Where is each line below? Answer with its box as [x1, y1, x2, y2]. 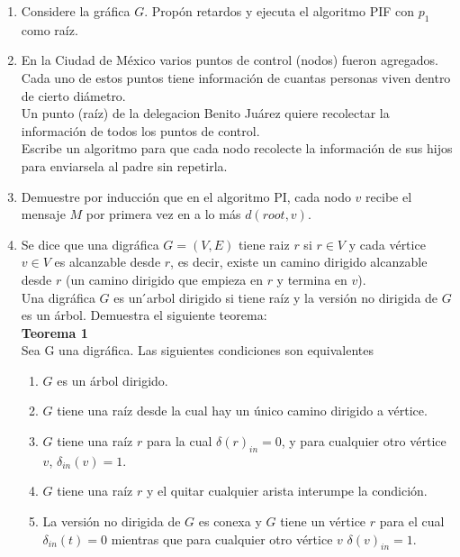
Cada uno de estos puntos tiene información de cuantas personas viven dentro [21, 68, 451, 87]
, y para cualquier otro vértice [281, 432, 446, 451]
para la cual [146, 432, 212, 451]
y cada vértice [348, 234, 426, 253]
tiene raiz [238, 234, 290, 253]
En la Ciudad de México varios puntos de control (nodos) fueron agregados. [21, 50, 438, 69]
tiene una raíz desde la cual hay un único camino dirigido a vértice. [57, 401, 428, 420]
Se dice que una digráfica [21, 234, 159, 253]
